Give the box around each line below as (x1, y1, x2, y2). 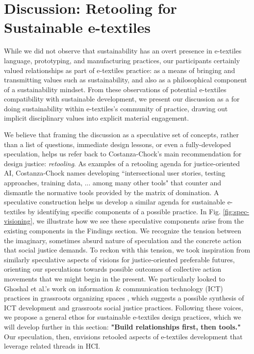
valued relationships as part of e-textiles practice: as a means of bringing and (4, 65, 235, 75)
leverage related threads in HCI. (4, 341, 101, 351)
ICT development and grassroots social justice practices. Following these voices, (4, 302, 243, 312)
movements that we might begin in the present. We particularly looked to (4, 273, 225, 283)
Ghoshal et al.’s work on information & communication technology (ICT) (4, 283, 223, 293)
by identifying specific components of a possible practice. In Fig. (27, 206, 221, 216)
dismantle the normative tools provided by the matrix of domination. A (4, 187, 219, 197)
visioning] (4, 216, 33, 226)
